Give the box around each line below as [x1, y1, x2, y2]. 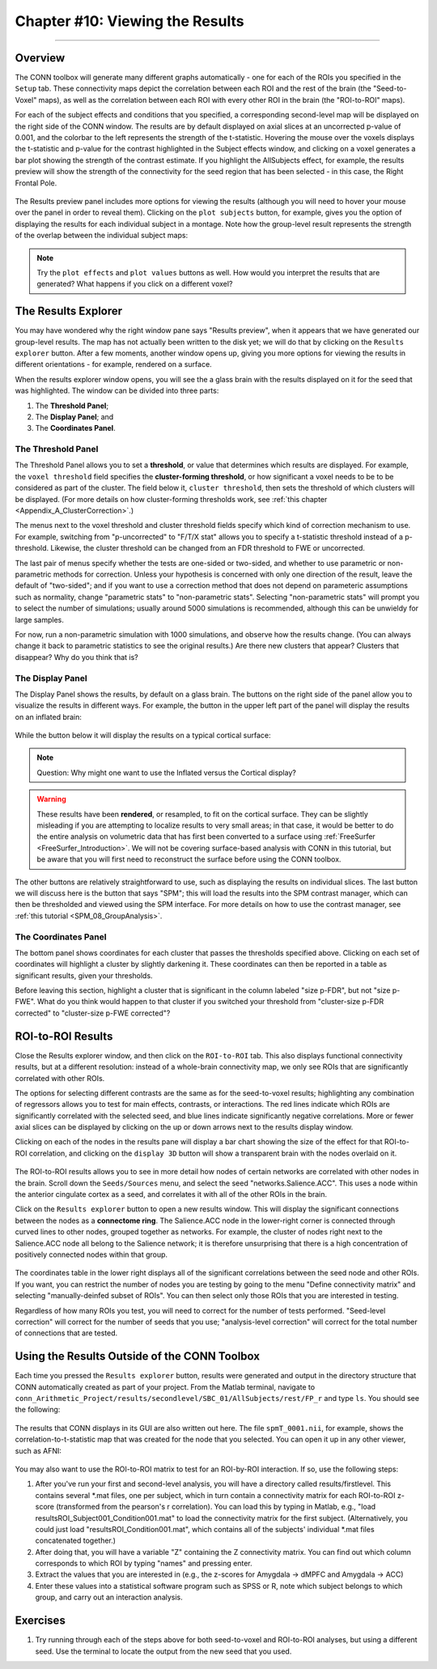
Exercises [15, 1614, 66, 1628]
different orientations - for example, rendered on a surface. [15, 360, 212, 369]
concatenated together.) [35, 1535, 117, 1546]
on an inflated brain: [15, 712, 83, 722]
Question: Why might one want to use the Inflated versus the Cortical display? [36, 768, 297, 777]
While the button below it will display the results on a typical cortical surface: [15, 730, 271, 740]
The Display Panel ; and [35, 411, 114, 421]
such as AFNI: [15, 1445, 62, 1455]
